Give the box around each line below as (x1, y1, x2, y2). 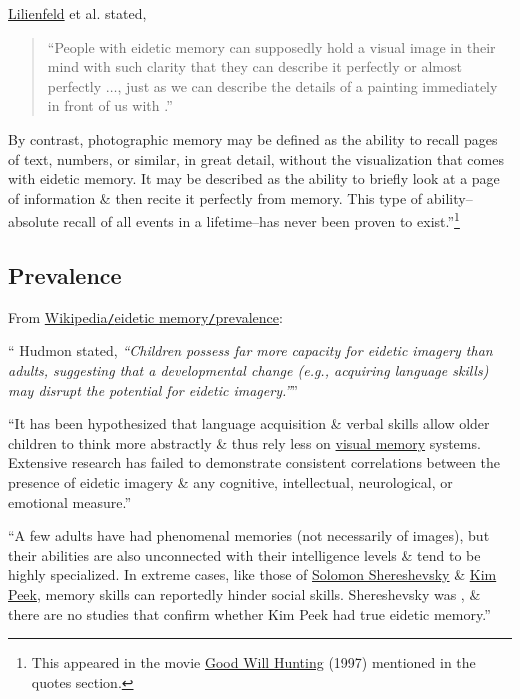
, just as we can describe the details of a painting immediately (117, 75, 498, 96)
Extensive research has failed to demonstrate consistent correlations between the (8, 452, 501, 473)
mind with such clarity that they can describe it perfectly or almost (47, 56, 462, 77)
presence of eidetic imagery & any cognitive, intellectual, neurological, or (8, 472, 453, 493)
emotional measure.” (8, 491, 131, 512)
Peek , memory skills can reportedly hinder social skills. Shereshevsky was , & (8, 583, 481, 604)
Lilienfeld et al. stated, (8, 3, 147, 23)
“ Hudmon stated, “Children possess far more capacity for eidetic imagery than (8, 340, 493, 361)
